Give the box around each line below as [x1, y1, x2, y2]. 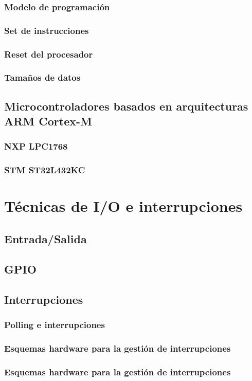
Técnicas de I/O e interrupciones [4, 195, 243, 216]
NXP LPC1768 [4, 140, 68, 153]
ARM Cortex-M [4, 113, 93, 129]
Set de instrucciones [4, 24, 89, 37]
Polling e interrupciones [4, 318, 105, 331]
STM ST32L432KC [4, 164, 85, 176]
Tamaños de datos [4, 71, 81, 84]
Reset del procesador [4, 47, 93, 60]
